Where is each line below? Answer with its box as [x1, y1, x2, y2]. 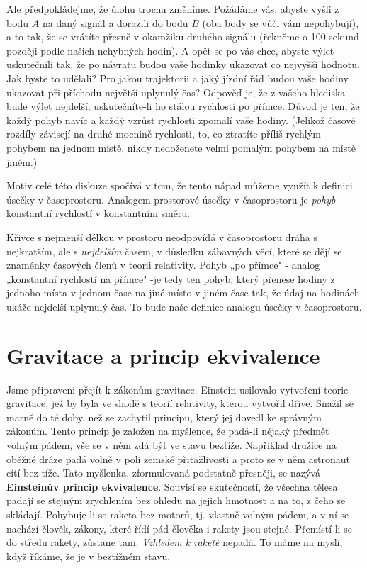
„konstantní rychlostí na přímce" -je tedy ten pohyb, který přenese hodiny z [6, 271, 335, 286]
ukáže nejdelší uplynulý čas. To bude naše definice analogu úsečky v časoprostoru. [6, 299, 362, 313]
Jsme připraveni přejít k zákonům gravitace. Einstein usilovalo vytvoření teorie [6, 382, 349, 396]
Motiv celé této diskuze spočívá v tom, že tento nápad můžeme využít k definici [6, 178, 353, 193]
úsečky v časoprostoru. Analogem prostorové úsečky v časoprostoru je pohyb [6, 191, 336, 206]
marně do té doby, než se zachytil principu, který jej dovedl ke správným [6, 409, 322, 424]
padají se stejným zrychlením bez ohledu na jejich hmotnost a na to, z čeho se [6, 493, 346, 508]
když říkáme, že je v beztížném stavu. [6, 548, 171, 563]
